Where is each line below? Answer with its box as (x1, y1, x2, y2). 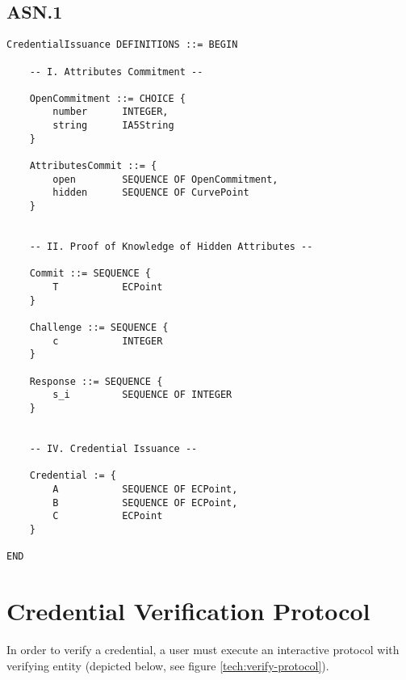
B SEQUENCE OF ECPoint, (52, 496, 238, 509)
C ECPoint (52, 510, 163, 522)
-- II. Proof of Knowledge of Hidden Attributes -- (29, 241, 313, 253)
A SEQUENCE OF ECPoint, (52, 483, 238, 495)
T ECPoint (52, 281, 163, 294)
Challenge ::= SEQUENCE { (29, 321, 169, 333)
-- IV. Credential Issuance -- (29, 442, 198, 454)
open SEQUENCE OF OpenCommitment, (52, 173, 278, 185)
